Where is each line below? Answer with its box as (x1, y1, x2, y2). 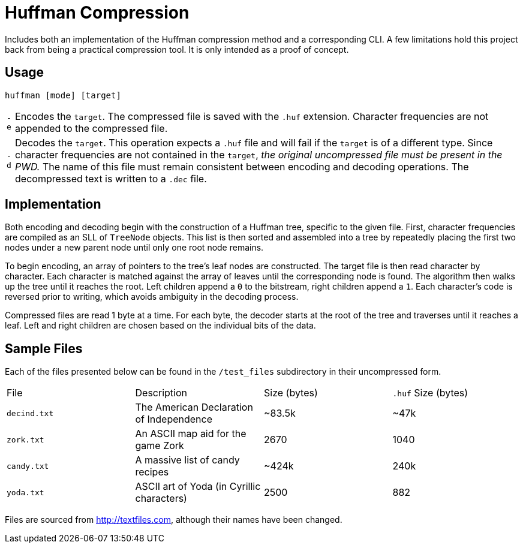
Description (135, 387, 187, 399)
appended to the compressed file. (15, 122, 168, 134)
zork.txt (7, 435, 44, 444)
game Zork (135, 439, 184, 452)
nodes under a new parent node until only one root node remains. (5, 242, 264, 253)
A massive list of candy (135, 454, 240, 466)
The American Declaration (135, 401, 253, 414)
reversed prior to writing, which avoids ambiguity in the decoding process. (5, 291, 299, 302)
